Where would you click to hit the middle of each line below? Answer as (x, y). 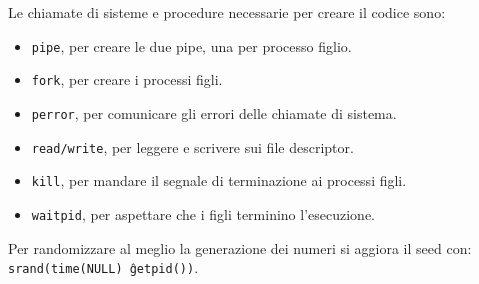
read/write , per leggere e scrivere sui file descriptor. (192, 146)
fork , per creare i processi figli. (127, 79)
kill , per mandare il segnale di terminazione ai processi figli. (219, 180)
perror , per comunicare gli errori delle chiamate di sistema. (214, 112)
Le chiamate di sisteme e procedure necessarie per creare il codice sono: (227, 12)
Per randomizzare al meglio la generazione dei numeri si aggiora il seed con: (240, 247)
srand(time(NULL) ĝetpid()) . (103, 267)
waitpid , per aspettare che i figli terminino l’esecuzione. (203, 213)
